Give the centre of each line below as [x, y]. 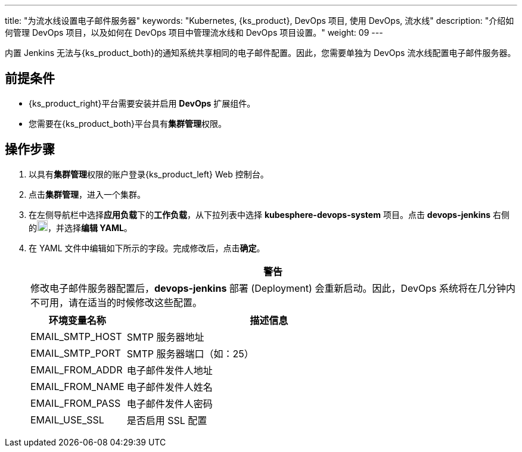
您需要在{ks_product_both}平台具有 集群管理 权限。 [128, 123]
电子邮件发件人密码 [170, 403]
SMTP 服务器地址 [165, 337]
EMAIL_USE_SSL [67, 420]
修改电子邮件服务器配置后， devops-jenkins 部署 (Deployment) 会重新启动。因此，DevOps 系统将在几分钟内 [273, 288]
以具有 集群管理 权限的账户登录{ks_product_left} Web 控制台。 [149, 174]
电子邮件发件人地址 [170, 370]
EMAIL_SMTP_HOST [76, 336]
